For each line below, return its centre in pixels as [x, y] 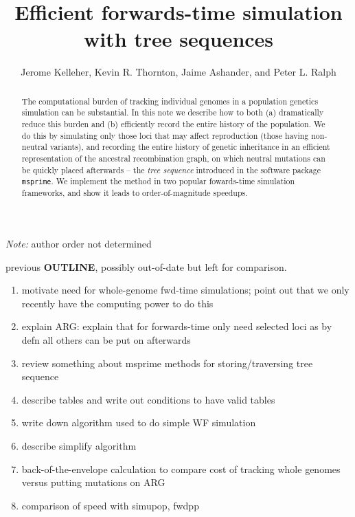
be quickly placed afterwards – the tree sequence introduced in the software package [171, 169]
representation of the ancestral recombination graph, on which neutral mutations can [173, 158]
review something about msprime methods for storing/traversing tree [167, 363]
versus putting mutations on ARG [93, 482]
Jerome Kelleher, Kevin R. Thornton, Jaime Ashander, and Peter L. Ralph [179, 72]
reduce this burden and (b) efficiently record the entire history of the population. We [173, 124]
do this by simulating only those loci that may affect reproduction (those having [165, 135]
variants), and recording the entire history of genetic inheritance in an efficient [190, 147]
